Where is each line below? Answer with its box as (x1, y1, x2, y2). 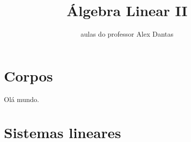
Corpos (4, 65, 53, 85)
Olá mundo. (4, 94, 39, 104)
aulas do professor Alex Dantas (81, 29, 173, 39)
